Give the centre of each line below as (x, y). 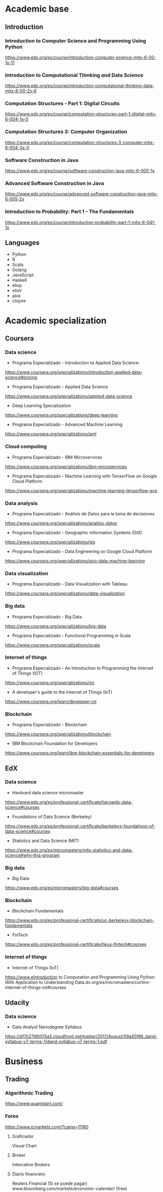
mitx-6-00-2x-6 (21, 91)
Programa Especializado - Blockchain (49, 725)
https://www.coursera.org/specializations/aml (51, 434)
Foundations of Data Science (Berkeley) (52, 816)
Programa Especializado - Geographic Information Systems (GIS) (77, 532)
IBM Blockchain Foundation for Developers (55, 744)
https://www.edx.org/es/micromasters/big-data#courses (62, 888)
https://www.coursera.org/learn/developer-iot (51, 701)
